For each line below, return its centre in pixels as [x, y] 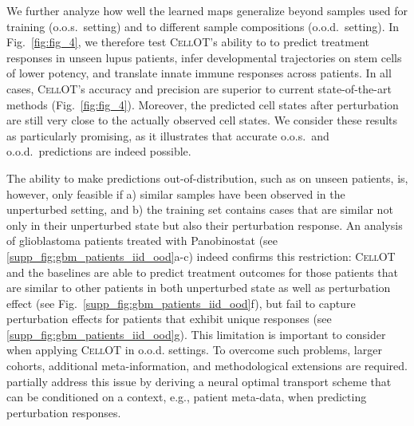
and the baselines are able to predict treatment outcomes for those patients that [202, 272]
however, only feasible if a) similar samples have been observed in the [176, 193]
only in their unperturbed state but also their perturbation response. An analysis [205, 225]
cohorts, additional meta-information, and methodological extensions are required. [207, 366]
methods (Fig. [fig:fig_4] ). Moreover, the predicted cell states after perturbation [203, 104]
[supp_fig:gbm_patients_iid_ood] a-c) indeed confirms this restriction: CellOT [201, 256]
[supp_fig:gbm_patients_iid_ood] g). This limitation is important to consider [196, 334]
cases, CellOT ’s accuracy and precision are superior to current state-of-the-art [199, 88]
